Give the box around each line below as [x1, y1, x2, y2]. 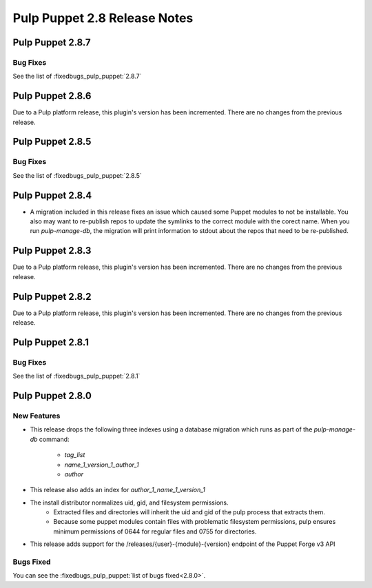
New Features [12, 411, 61, 420]
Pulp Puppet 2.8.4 [12, 190, 92, 201]
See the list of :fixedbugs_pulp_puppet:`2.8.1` [12, 372, 141, 381]
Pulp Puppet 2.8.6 [12, 90, 92, 102]
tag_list [64, 451, 85, 459]
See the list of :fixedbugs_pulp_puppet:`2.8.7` [12, 72, 142, 81]
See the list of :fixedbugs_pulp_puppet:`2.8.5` [12, 171, 142, 179]
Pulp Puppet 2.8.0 [12, 390, 92, 402]
